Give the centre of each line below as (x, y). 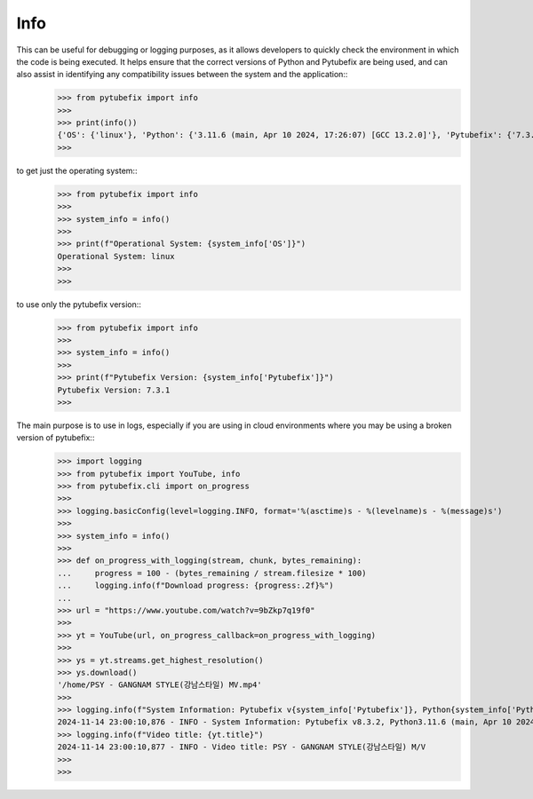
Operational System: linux (116, 256)
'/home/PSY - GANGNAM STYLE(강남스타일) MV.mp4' (159, 685)
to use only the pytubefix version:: (79, 304)
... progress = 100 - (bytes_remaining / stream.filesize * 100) (212, 573)
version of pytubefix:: (56, 438)
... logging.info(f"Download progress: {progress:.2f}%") (195, 585)
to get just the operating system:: (77, 170)
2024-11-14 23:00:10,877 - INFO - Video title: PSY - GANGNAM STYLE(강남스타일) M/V (242, 747)
